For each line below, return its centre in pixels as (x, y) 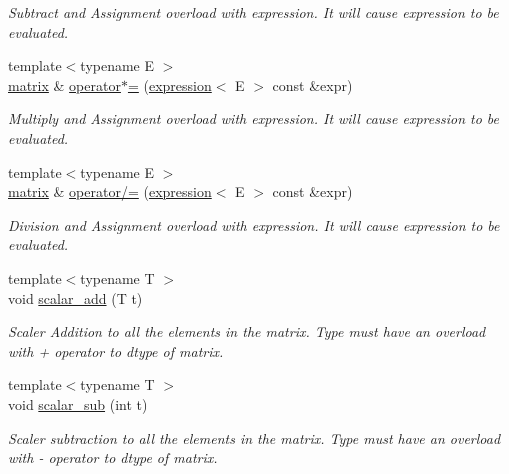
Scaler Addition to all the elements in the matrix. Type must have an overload (247, 331)
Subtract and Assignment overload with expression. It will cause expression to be (253, 12)
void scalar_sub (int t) (78, 403)
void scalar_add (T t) (75, 297)
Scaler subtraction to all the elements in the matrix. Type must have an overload (254, 437)
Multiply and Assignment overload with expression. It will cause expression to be (253, 118)
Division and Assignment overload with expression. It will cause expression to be (254, 224)
